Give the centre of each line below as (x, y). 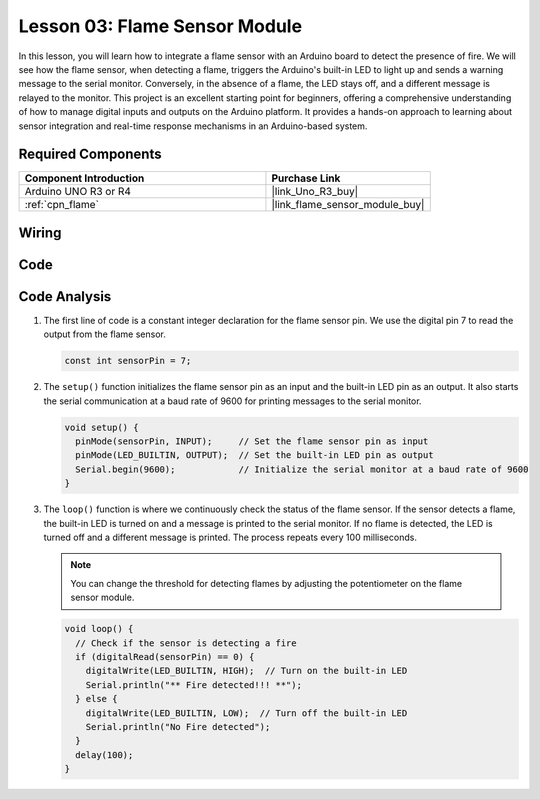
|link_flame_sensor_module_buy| (348, 205)
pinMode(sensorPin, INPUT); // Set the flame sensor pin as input (252, 441)
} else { (96, 699)
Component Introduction (84, 178)
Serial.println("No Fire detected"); (178, 726)
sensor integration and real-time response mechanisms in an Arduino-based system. (193, 126)
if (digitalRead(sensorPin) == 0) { (165, 656)
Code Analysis (65, 296)
